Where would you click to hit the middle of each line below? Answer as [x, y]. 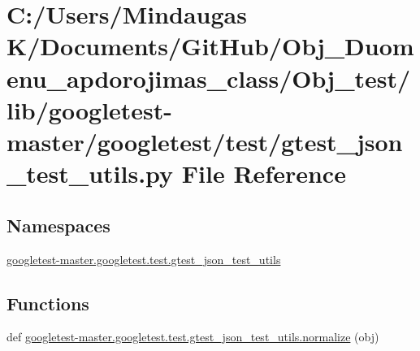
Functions [48, 303]
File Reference [264, 173]
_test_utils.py [90, 173]
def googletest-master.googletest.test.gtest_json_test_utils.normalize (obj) [193, 337]
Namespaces [58, 225]
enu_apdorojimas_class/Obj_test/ [209, 78]
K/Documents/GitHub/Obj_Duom [210, 46]
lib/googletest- [90, 109]
